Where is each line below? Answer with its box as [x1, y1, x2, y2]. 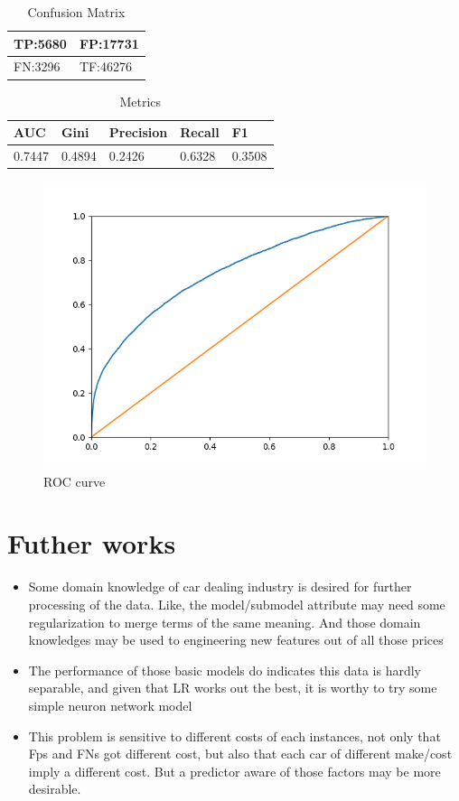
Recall [180, 123, 220, 142]
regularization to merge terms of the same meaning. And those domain [28, 612, 421, 631]
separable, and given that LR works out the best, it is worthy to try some [28, 678, 437, 697]
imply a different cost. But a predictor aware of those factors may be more [28, 761, 441, 780]
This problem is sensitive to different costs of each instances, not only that [28, 726, 441, 745]
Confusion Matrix [27, 3, 126, 21]
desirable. [28, 779, 81, 798]
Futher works [7, 525, 176, 562]
